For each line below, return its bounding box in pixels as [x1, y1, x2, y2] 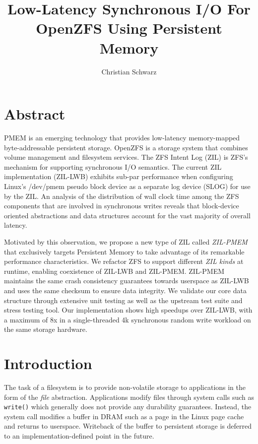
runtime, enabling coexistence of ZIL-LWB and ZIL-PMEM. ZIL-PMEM [4, 265, 225, 276]
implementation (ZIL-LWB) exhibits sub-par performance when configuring [4, 171, 233, 182]
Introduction [4, 353, 92, 374]
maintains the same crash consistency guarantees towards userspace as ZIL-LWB [4, 275, 249, 286]
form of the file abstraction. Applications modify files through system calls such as [4, 391, 254, 402]
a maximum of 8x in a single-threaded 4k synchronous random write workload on [4, 314, 251, 324]
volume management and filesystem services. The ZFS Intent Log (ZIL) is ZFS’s [4, 152, 248, 162]
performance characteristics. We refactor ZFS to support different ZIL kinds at [4, 256, 244, 266]
